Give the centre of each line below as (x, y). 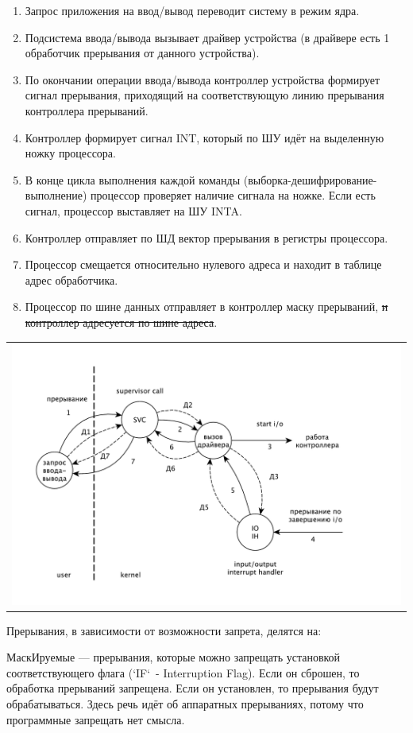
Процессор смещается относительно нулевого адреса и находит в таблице (203, 264)
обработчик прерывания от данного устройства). (142, 53)
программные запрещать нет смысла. (96, 719)
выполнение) (56, 195)
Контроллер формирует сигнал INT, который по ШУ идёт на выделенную (205, 137)
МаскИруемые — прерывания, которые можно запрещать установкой (174, 657)
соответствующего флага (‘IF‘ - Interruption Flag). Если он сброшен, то (183, 672)
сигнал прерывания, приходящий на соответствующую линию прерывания (205, 95)
